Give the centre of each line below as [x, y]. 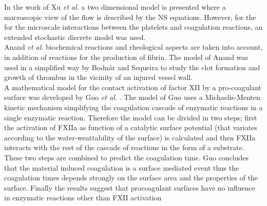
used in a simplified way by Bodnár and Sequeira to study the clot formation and [132, 67]
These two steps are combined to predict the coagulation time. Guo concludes [127, 157]
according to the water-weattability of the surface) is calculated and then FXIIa [130, 137]
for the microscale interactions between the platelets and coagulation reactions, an [133, 27]
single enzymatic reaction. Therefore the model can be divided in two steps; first [131, 117]
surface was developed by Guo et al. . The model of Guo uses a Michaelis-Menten [132, 97]
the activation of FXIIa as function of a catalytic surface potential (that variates [131, 127]
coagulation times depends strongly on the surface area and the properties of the [131, 178]
